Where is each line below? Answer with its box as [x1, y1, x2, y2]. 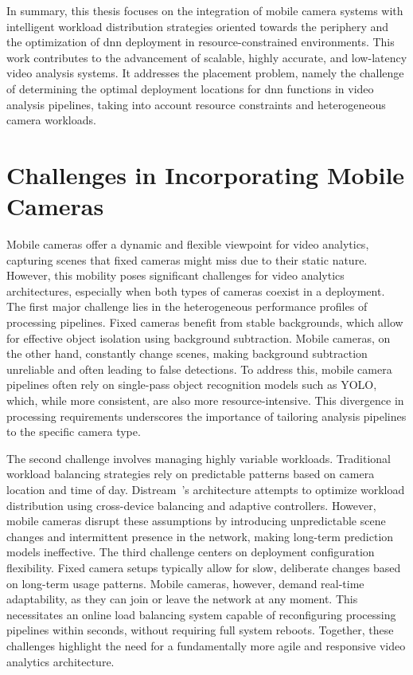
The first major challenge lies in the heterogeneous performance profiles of [6, 298, 368, 315]
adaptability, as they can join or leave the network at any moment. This [6, 591, 358, 607]
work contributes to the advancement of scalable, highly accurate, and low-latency [6, 49, 407, 65]
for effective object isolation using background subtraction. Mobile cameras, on [6, 329, 391, 346]
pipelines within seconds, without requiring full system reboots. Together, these [6, 622, 394, 638]
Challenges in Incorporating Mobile [6, 158, 405, 190]
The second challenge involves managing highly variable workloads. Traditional [6, 449, 391, 466]
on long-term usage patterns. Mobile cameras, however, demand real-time [6, 575, 364, 591]
